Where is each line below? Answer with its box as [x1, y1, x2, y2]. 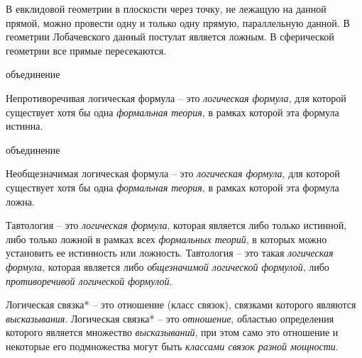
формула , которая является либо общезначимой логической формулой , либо [6, 259, 329, 274]
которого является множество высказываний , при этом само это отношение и [6, 325, 339, 340]
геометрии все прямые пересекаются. [6, 43, 167, 57]
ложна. [6, 194, 35, 208]
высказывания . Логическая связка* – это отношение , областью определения [6, 311, 334, 325]
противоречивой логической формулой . [6, 273, 172, 288]
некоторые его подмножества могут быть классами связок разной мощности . [6, 338, 339, 353]
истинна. [6, 118, 43, 133]
